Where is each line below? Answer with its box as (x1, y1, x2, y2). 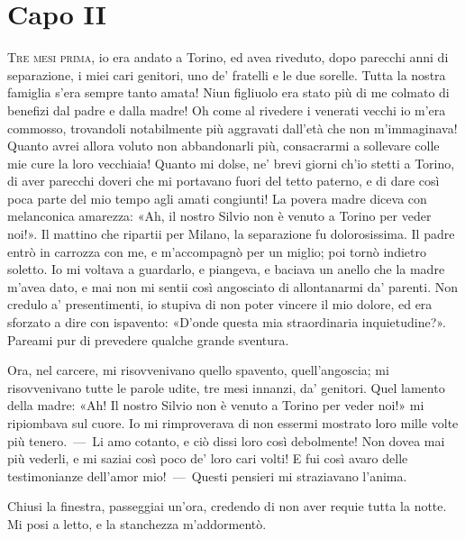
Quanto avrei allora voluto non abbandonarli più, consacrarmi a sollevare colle (7, 136, 440, 155)
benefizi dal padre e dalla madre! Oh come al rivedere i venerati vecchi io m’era (7, 100, 446, 119)
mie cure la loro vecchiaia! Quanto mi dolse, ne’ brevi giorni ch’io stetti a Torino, (7, 153, 455, 172)
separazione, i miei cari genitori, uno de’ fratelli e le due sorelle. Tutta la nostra (7, 65, 446, 84)
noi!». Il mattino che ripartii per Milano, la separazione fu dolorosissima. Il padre (7, 224, 455, 243)
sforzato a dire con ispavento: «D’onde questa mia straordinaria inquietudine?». (7, 313, 446, 332)
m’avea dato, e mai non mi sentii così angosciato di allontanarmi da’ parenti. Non (7, 277, 459, 296)
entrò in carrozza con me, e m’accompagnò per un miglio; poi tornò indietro (7, 242, 426, 260)
